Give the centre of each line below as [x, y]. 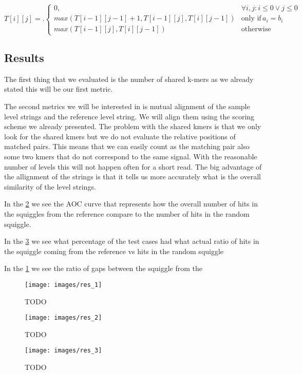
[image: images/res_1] [63, 285]
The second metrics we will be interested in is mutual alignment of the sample [127, 106]
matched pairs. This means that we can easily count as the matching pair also [127, 146]
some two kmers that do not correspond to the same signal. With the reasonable [131, 156]
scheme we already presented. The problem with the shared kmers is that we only [133, 126]
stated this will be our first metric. [59, 89]
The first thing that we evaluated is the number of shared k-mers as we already [129, 79]
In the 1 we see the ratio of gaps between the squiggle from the [103, 268]
